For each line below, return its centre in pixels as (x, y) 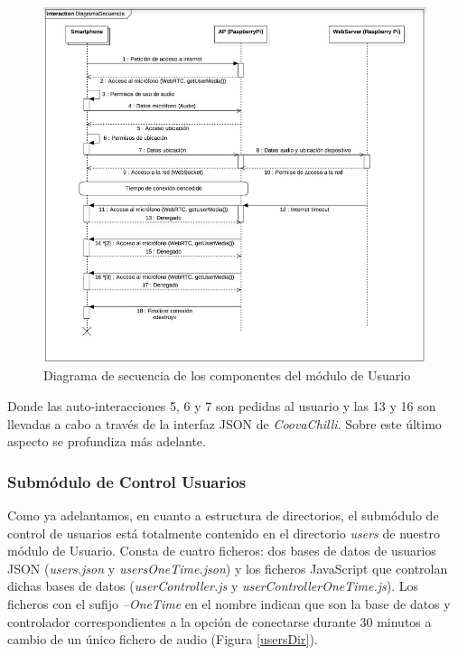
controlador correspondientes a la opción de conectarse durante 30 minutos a (220, 621)
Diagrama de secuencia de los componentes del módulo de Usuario (227, 375)
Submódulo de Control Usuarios (127, 481)
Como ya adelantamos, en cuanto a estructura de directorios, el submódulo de (223, 515)
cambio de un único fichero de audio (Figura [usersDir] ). (163, 639)
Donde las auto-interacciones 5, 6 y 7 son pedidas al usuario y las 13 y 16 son (222, 405)
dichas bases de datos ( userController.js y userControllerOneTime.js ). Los (213, 586)
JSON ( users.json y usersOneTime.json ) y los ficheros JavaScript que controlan (228, 568)
